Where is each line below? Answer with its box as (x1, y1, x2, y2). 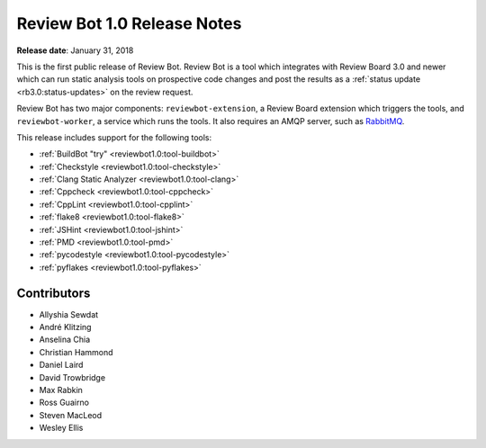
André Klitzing (39, 322, 92, 333)
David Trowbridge (39, 372, 106, 382)
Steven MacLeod (39, 409, 103, 420)
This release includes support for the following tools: (16, 131, 211, 143)
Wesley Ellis (39, 423, 84, 434)
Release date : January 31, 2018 (16, 45, 134, 56)
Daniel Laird (39, 360, 84, 371)
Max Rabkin (39, 385, 83, 396)
